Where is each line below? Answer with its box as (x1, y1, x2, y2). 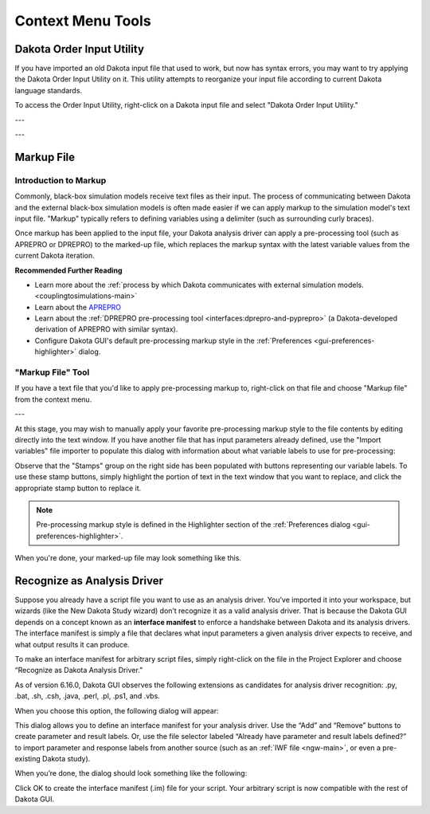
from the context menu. (14, 395, 92, 404)
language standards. (14, 85, 83, 95)
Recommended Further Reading (14, 265, 123, 275)
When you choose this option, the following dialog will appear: (14, 706, 219, 715)
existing (14, 754, 41, 764)
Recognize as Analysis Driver (14, 574, 163, 588)
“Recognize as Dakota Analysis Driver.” (14, 666, 143, 675)
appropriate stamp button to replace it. (14, 483, 142, 493)
